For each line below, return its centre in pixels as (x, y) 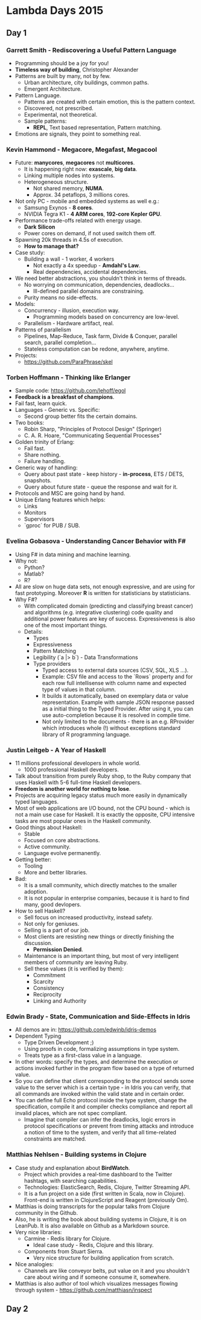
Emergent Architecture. (53, 89)
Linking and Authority (60, 1001)
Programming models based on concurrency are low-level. (106, 317)
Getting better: (33, 860)
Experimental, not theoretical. (61, 114)
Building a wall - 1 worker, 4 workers (69, 259)
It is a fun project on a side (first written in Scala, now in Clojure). (104, 1193)
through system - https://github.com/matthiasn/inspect (83, 1290)
